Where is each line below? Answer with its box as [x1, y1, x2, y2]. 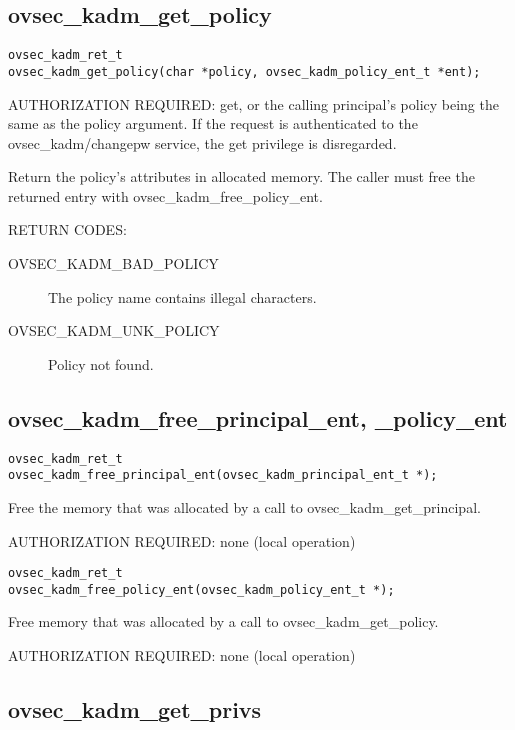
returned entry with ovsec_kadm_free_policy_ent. [8, 185, 323, 206]
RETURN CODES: [8, 219, 127, 240]
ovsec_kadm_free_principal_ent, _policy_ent [8, 402, 508, 433]
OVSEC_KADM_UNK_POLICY [8, 320, 220, 341]
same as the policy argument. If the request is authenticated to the [8, 113, 418, 134]
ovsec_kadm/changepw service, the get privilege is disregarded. [8, 132, 397, 153]
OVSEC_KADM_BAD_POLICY [8, 253, 219, 274]
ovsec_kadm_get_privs [8, 694, 262, 725]
